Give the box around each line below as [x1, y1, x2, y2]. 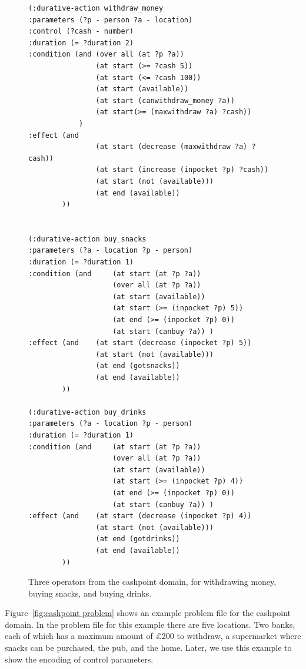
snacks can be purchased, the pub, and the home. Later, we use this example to [5, 641, 292, 654]
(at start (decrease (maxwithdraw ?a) [95, 143, 248, 151]
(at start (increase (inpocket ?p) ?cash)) [95, 165, 269, 174]
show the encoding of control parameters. [5, 653, 154, 665]
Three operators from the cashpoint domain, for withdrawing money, [28, 575, 277, 588]
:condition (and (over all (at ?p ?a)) [28, 50, 184, 59]
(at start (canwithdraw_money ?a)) [95, 96, 235, 105]
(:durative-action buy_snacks [28, 234, 147, 243]
